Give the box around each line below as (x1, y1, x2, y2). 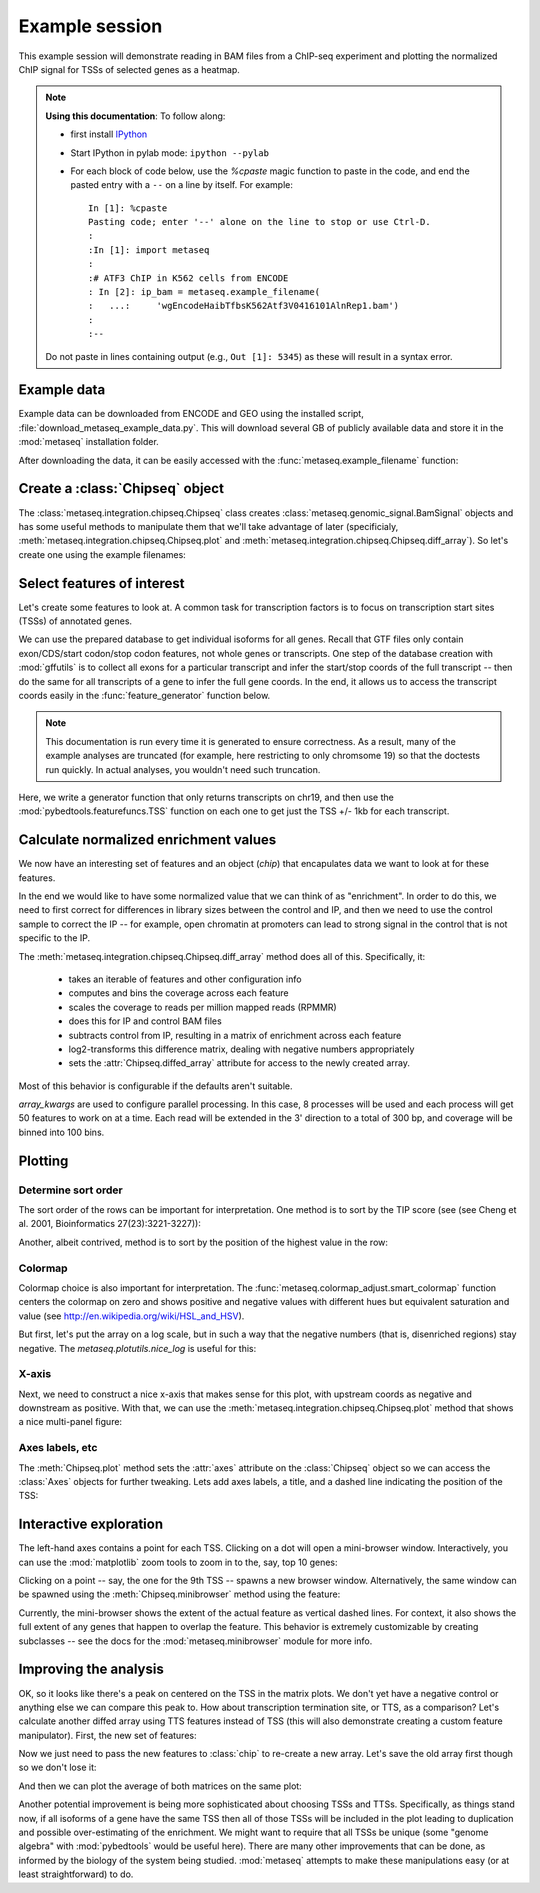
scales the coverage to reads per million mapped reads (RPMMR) (68, 1001, 337, 1013)
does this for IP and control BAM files (68, 1015, 222, 1027)
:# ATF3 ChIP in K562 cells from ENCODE (88, 272, 289, 284)
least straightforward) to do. (18, 1868, 134, 1880)
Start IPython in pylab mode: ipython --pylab (70, 146, 270, 159)
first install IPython (70, 128, 148, 140)
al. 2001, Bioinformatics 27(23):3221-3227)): (18, 1218, 202, 1230)
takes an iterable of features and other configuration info (68, 973, 302, 985)
